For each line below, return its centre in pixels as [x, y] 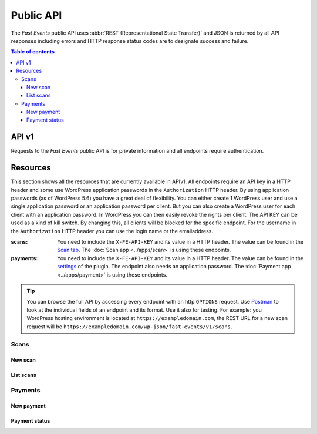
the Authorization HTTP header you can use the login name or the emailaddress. [112, 231]
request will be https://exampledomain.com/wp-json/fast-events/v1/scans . [129, 327]
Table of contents [33, 52]
